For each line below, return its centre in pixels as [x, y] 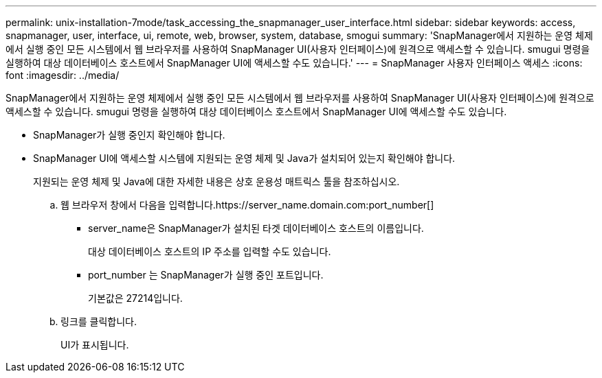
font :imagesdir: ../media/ [63, 75]
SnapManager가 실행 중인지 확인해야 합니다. [129, 135]
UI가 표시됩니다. [95, 345]
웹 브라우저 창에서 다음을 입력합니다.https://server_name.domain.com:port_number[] [247, 205]
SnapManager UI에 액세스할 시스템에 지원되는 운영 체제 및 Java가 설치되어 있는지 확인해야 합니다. [244, 158]
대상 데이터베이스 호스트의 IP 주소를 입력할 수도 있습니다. [210, 251]
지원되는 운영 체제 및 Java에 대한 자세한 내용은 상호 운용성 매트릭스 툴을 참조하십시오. [216, 181]
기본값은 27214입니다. [135, 298]
